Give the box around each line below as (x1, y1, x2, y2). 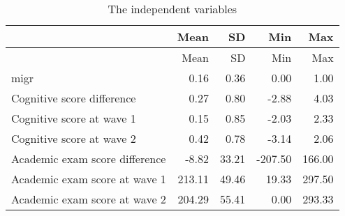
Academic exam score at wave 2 (11, 191, 166, 207)
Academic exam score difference (11, 151, 166, 167)
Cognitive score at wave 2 (11, 130, 136, 146)
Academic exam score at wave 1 (11, 171, 166, 187)
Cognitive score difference (11, 90, 136, 106)
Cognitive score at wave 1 (11, 110, 136, 126)
